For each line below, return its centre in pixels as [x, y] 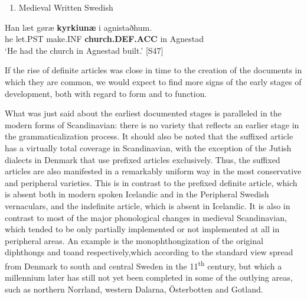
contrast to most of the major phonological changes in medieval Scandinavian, [146, 217]
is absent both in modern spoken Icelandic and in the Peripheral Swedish [137, 194]
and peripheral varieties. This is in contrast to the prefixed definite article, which [151, 182]
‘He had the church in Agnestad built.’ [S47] [84, 50]
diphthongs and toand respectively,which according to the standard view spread [149, 252]
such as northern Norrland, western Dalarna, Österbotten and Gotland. [134, 289]
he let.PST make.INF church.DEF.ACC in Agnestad [104, 39]
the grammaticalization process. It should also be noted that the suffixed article [149, 136]
